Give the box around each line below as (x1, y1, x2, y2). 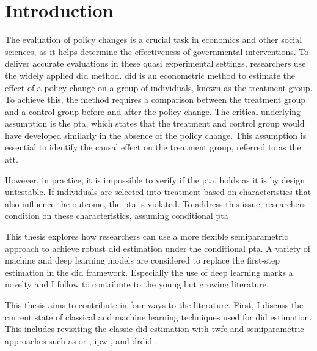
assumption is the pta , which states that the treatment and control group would (5, 117, 305, 130)
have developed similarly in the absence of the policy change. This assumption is (5, 128, 307, 141)
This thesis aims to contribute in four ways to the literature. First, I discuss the (5, 298, 304, 311)
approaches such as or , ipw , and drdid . (5, 334, 158, 347)
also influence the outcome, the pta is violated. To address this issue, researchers (5, 197, 306, 210)
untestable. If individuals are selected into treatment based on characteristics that (5, 185, 312, 198)
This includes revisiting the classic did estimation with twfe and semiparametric (5, 322, 304, 335)
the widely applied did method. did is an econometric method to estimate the (5, 68, 296, 81)
